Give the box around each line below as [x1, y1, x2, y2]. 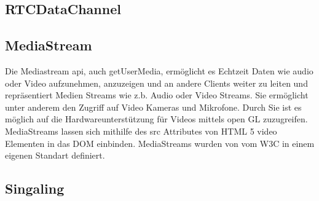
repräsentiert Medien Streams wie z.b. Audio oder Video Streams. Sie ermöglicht [5, 89, 309, 101]
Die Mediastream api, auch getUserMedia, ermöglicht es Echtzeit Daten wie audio [5, 64, 313, 77]
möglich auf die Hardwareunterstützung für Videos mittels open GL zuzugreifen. [5, 112, 308, 125]
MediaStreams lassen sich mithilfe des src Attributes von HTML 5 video [5, 124, 277, 137]
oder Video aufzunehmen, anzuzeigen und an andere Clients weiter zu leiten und [5, 76, 308, 89]
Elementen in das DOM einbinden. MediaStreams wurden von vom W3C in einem [5, 136, 315, 149]
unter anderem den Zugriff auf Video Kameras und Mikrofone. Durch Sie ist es [5, 100, 302, 113]
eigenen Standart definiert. [5, 149, 105, 162]
